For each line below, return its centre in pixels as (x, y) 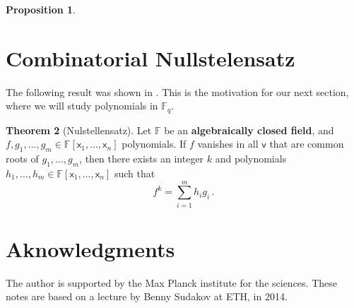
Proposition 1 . (41, 9)
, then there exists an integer (142, 159)
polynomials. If (154, 144)
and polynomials (251, 159)
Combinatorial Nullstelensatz (151, 58)
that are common (307, 144)
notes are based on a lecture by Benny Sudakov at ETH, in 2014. (147, 296)
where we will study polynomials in (82, 106)
